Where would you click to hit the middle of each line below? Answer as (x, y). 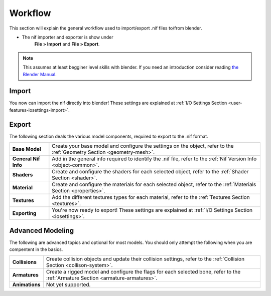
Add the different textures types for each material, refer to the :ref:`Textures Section (151, 197)
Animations (26, 284)
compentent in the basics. (36, 249)
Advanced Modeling (42, 230)
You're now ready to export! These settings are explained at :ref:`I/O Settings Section (152, 210)
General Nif (26, 159)
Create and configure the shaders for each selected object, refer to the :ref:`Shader (150, 172)
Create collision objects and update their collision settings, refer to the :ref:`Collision (145, 259)
